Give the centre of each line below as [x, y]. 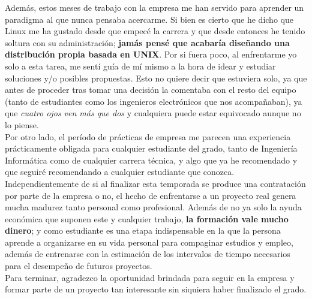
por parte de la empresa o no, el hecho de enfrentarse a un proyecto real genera [151, 195]
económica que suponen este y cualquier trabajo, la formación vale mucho [147, 218]
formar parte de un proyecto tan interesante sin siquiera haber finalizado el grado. [156, 289]
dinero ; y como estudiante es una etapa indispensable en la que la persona [143, 230]
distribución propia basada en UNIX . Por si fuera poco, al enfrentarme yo [151, 54]
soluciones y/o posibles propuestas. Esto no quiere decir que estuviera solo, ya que [156, 78]
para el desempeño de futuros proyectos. [79, 266]
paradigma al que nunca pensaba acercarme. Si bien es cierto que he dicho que [149, 19]
